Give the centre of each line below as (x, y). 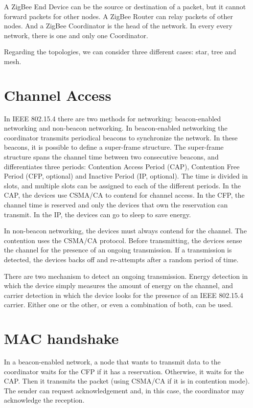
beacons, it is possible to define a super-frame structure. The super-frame (114, 147)
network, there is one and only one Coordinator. (76, 35)
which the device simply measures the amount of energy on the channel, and (119, 285)
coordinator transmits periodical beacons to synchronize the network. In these (121, 137)
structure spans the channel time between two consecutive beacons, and (111, 157)
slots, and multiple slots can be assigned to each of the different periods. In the (122, 185)
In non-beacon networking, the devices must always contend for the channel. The (126, 231)
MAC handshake (61, 338)
